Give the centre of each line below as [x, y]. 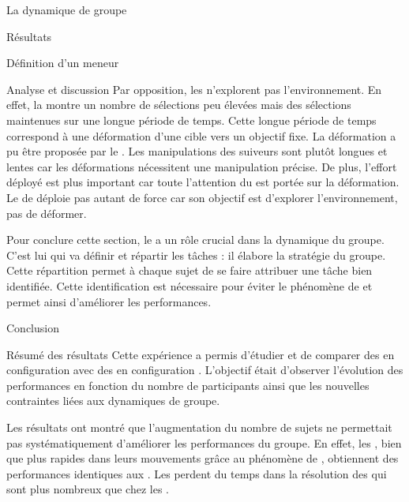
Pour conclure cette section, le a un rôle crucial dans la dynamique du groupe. [195, 240]
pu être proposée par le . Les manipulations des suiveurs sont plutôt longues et [197, 151]
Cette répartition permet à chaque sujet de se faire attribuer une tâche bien [189, 270]
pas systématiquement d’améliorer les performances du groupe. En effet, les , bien [204, 442]
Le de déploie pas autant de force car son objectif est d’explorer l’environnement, [202, 197]
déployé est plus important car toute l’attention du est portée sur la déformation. [203, 182]
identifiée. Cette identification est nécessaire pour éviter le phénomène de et [189, 285]
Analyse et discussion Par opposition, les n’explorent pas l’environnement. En [194, 89]
